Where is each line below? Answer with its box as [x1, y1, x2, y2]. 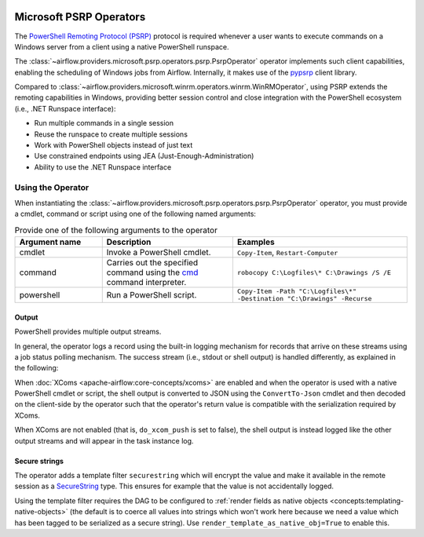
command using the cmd [106, 267, 199, 278]
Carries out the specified [106, 258, 199, 268]
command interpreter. [106, 277, 187, 288]
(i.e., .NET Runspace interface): [14, 104, 117, 113]
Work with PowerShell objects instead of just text [34, 141, 193, 150]
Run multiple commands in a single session [34, 119, 174, 128]
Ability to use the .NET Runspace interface [34, 162, 172, 172]
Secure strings [14, 456, 64, 466]
